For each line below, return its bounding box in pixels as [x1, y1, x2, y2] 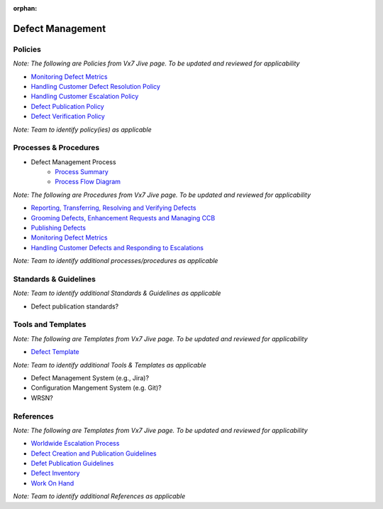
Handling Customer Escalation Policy [30, 92, 139, 101]
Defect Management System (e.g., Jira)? [30, 374, 149, 382]
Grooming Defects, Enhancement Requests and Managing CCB [30, 213, 216, 222]
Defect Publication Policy [30, 102, 104, 110]
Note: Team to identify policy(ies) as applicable [13, 125, 152, 134]
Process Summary [55, 168, 109, 176]
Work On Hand [30, 478, 74, 487]
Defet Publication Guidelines [30, 459, 114, 468]
